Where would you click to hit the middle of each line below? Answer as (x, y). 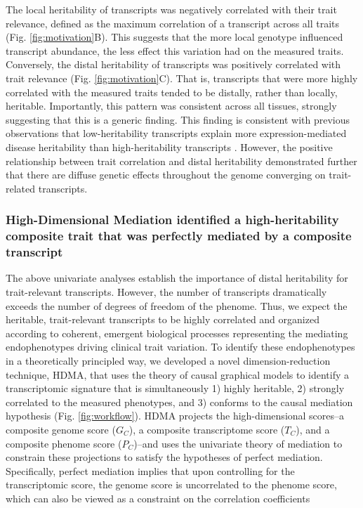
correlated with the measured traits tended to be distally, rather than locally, (172, 92)
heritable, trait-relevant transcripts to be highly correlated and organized (163, 319)
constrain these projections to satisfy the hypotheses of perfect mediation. (164, 457)
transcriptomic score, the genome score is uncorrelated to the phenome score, (171, 484)
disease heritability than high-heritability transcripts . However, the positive (169, 146)
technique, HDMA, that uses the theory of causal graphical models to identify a (178, 374)
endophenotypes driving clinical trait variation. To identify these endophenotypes (180, 347)
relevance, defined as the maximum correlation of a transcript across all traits (173, 23)
